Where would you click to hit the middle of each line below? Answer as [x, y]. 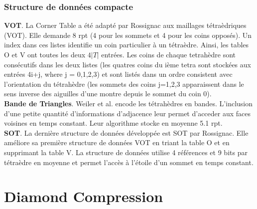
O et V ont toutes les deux [45, 54]
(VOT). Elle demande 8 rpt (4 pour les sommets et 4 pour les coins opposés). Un [128, 35]
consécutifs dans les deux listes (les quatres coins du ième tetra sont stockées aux [128, 64]
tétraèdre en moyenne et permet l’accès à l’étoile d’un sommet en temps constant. [129, 162]
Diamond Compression [84, 196]
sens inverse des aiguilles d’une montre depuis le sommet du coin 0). [108, 94]
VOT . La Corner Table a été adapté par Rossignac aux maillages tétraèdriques [125, 25]
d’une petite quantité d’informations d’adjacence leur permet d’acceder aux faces [127, 113]
